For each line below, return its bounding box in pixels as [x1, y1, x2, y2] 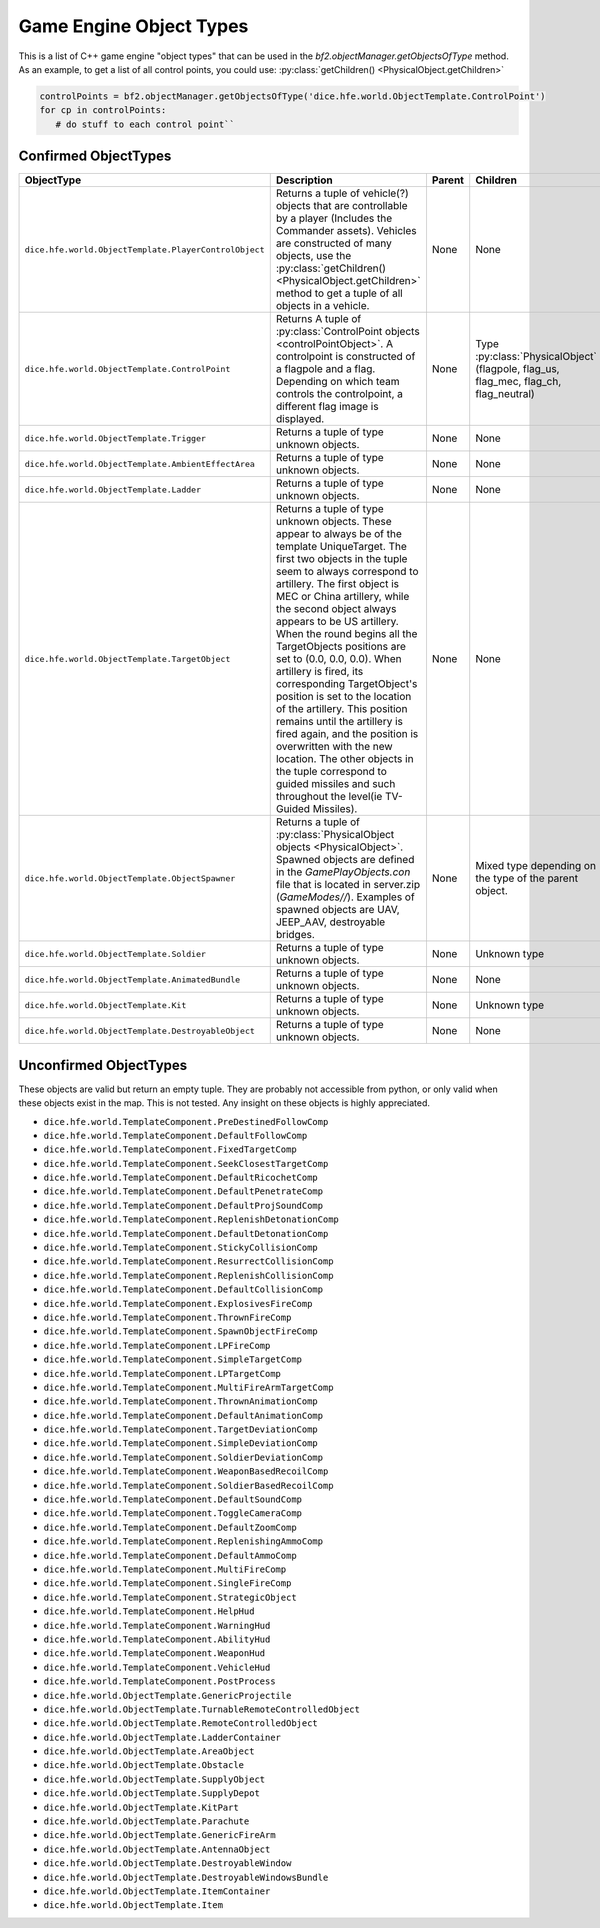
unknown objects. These [275, 515, 392, 529]
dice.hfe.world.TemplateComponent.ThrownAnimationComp [43, 1396, 319, 1407]
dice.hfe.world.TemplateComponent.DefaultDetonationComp [43, 1228, 329, 1239]
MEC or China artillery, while [275, 590, 410, 604]
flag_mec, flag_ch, [475, 375, 562, 389]
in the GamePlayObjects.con [275, 865, 411, 879]
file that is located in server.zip [275, 878, 420, 892]
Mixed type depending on [475, 859, 597, 873]
